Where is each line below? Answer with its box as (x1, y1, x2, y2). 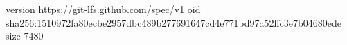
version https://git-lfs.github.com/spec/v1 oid (6, 2, 201, 16)
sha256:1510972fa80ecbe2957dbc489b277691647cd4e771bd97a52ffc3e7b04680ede (6, 15, 342, 29)
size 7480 (6, 29, 44, 43)
